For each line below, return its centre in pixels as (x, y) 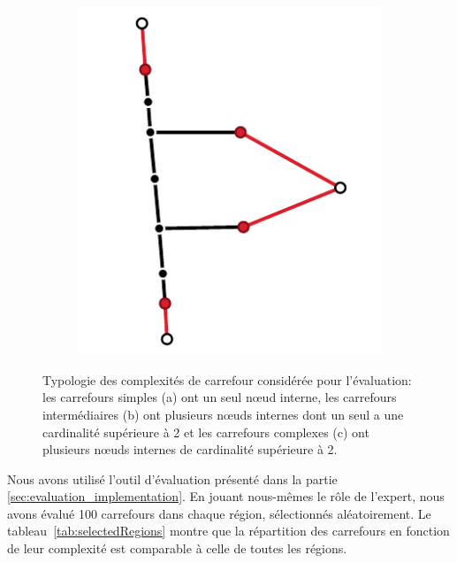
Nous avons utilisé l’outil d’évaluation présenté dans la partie (172, 478)
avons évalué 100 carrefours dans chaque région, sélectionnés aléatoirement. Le (219, 513)
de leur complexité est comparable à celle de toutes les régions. (177, 548)
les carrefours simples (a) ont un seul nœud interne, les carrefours (220, 397)
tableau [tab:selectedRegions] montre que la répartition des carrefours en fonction (228, 531)
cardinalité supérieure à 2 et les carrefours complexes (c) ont (206, 432)
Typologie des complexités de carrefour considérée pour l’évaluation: (227, 379)
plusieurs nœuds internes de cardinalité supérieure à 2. (190, 449)
